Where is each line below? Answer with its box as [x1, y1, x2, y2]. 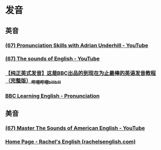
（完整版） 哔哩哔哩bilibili [5, 77, 61, 85]
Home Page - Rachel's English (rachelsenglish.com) [5, 138, 136, 145]
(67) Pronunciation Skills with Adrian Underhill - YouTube [5, 41, 148, 48]
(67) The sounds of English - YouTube [5, 55, 100, 62]
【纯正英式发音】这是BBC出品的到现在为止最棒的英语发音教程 [5, 70, 156, 77]
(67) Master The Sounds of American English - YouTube [5, 124, 145, 131]
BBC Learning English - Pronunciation [5, 92, 100, 99]
